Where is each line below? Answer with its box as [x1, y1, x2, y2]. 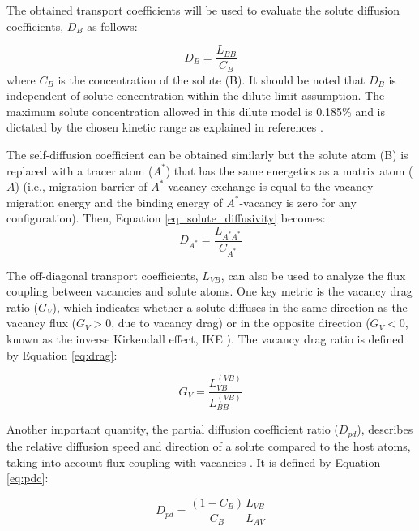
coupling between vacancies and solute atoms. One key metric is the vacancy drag [6, 283, 413, 300]
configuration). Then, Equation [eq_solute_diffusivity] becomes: [6, 209, 326, 227]
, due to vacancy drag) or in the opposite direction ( [111, 314, 370, 331]
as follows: [87, 17, 138, 34]
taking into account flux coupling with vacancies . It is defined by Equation [6, 453, 381, 470]
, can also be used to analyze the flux [220, 266, 406, 283]
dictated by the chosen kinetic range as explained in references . [6, 119, 323, 136]
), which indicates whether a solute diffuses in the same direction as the [52, 298, 408, 315]
